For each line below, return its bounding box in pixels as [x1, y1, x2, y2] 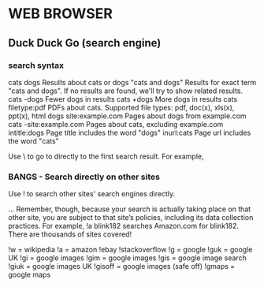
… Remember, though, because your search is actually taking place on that [8, 204, 251, 214]
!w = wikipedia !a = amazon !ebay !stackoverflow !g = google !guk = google [8, 245, 253, 255]
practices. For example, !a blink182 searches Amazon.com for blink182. [8, 222, 239, 231]
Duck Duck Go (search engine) [8, 36, 162, 50]
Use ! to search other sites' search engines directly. [8, 189, 176, 199]
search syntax [8, 60, 65, 71]
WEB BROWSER [8, 5, 113, 23]
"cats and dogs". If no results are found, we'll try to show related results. [8, 86, 243, 95]
